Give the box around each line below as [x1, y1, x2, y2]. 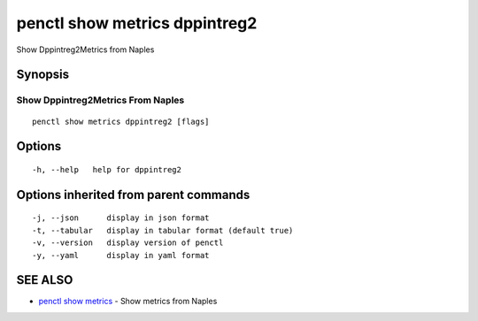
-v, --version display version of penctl [32, 238, 224, 248]
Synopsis [16, 67, 70, 82]
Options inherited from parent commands [16, 187, 251, 203]
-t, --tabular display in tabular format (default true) [32, 225, 294, 235]
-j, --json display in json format [32, 213, 210, 223]
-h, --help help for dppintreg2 [32, 164, 181, 174]
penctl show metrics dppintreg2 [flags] [32, 116, 210, 126]
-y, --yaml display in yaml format [32, 250, 210, 260]
